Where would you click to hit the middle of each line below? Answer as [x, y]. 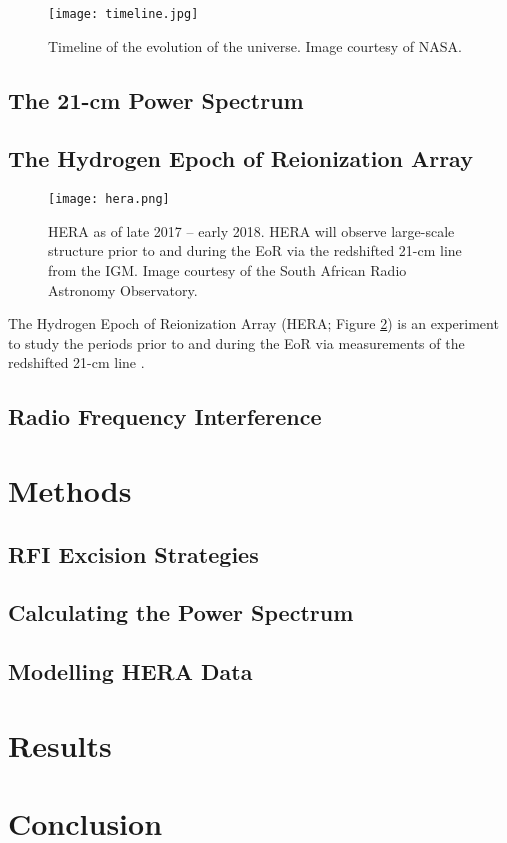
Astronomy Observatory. [123, 289]
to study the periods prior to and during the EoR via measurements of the [236, 342]
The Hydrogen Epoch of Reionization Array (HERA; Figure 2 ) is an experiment [253, 323]
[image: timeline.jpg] [123, 14]
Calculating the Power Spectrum [181, 612]
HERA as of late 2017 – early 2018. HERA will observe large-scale [251, 230]
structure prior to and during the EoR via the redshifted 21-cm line [255, 250]
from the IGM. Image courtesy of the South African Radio [227, 270]
